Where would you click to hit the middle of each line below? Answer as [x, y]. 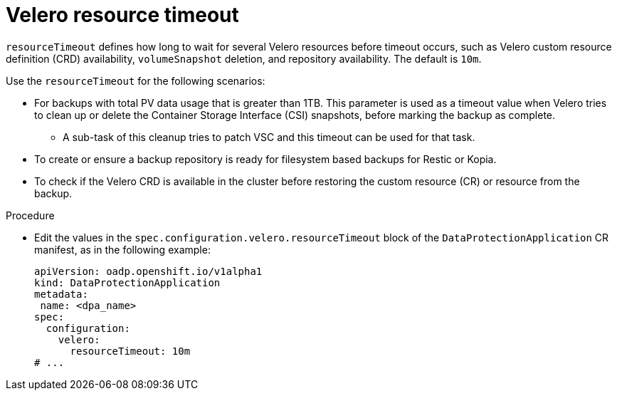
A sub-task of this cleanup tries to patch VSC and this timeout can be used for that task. [269, 137]
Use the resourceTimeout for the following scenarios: [136, 80]
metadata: [61, 294]
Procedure [30, 215]
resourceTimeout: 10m [130, 351]
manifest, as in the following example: [122, 249]
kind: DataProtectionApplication [127, 282]
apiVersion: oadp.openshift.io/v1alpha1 [148, 271]
